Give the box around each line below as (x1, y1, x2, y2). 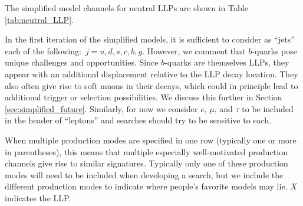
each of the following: (5, 44, 81, 57)
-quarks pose (252, 44, 298, 57)
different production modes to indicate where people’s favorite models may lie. (5, 180, 288, 192)
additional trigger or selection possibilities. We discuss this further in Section (5, 91, 282, 103)
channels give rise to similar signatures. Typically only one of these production (5, 157, 288, 169)
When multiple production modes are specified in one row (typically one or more (5, 133, 297, 146)
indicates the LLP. (5, 191, 71, 204)
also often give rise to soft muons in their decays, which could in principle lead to (5, 79, 298, 91)
